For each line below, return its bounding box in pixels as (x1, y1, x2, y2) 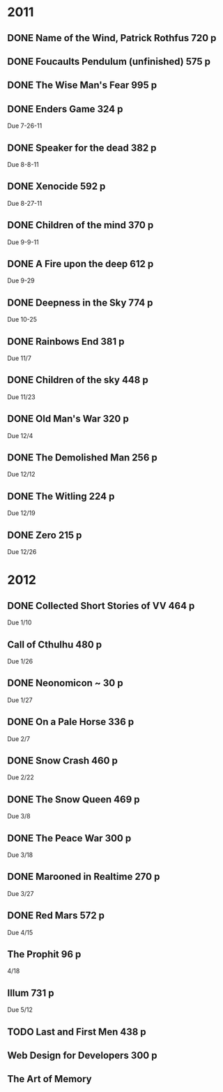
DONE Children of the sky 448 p (7, 374, 148, 386)
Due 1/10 (7, 618, 32, 627)
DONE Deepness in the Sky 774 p (7, 297, 153, 308)
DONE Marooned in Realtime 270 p (7, 871, 160, 883)
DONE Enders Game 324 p (7, 103, 123, 115)
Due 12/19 (7, 509, 36, 517)
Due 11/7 (7, 354, 31, 363)
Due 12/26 (7, 548, 37, 556)
